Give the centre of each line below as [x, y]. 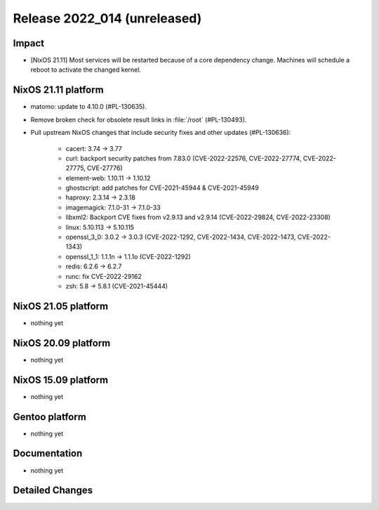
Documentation [48, 453]
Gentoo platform [50, 417]
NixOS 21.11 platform [59, 90]
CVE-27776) [105, 168]
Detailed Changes [53, 491]
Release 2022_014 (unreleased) [107, 18]
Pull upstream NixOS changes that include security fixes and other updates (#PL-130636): [161, 133]
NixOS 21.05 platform [61, 306]
